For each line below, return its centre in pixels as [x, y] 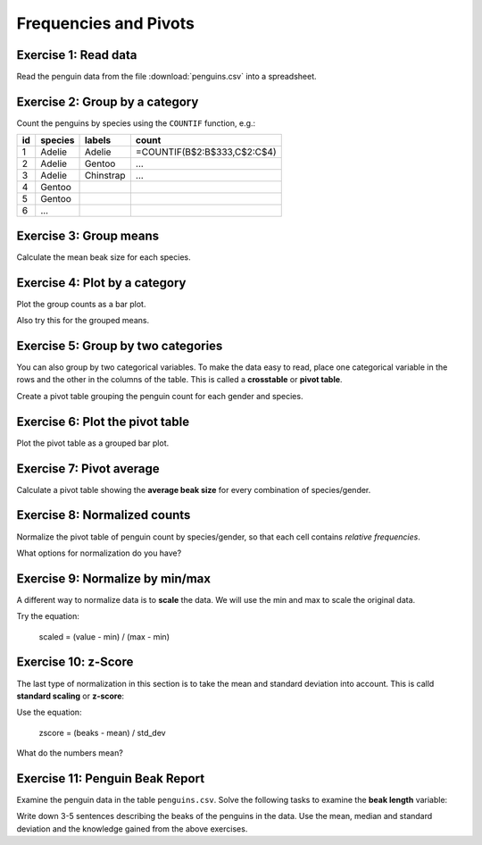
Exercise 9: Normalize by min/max [114, 578]
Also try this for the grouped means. [83, 321]
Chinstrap [105, 176]
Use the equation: [49, 712]
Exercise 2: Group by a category [108, 101]
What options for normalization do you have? [99, 553]
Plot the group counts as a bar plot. [81, 304]
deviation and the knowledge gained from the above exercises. [132, 828]
